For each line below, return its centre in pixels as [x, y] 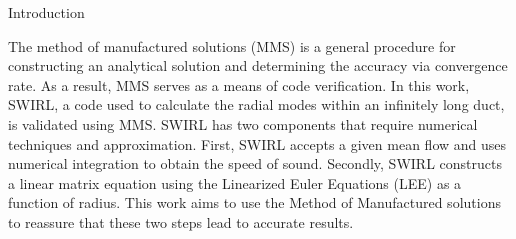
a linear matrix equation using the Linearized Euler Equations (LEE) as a [235, 182]
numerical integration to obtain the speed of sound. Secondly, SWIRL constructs [255, 163]
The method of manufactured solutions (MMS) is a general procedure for [232, 45]
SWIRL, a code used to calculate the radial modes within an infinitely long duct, [256, 104]
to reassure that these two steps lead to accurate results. [181, 221]
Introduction [46, 12]
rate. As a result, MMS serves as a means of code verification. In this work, [239, 84]
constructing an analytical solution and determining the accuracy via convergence [258, 65]
